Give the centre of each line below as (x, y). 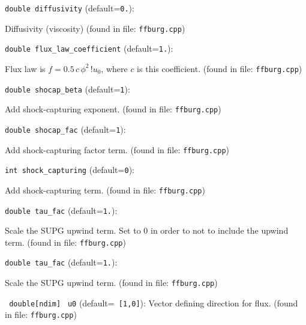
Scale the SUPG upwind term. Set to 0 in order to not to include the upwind (147, 230)
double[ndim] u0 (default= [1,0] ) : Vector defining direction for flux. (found (154, 302)
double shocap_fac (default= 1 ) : (65, 129)
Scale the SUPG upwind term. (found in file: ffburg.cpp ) (111, 283)
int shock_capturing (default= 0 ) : (70, 170)
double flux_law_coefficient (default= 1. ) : (89, 48)
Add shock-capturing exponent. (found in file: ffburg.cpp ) (113, 109)
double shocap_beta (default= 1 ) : (67, 89)
